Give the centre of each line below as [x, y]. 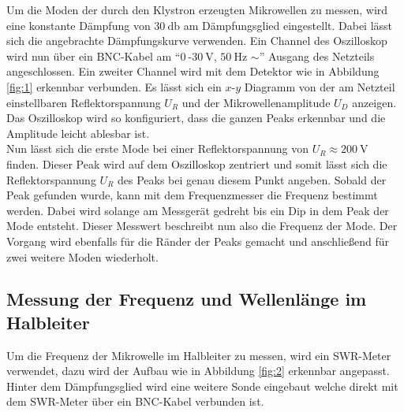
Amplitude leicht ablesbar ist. [78, 133]
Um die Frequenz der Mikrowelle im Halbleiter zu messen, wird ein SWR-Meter [199, 355]
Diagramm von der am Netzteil [320, 86]
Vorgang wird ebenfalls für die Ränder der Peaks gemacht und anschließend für [198, 241]
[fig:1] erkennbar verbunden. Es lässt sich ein [114, 86]
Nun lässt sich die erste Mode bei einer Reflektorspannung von [157, 148]
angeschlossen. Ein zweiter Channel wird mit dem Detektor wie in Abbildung [193, 71]
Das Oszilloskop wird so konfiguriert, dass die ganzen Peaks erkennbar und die [196, 118]
